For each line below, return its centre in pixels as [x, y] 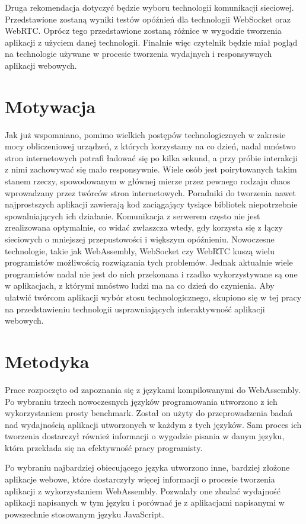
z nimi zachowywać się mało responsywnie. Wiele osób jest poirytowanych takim [151, 169]
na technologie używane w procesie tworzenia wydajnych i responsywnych [138, 54]
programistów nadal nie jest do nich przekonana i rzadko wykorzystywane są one [151, 274]
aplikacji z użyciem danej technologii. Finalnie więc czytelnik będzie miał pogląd [151, 42]
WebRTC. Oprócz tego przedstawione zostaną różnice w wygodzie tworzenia [143, 31]
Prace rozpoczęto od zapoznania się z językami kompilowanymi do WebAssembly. [153, 389]
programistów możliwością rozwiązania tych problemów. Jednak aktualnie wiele [149, 262]
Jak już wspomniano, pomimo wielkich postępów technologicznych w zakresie [145, 134]
